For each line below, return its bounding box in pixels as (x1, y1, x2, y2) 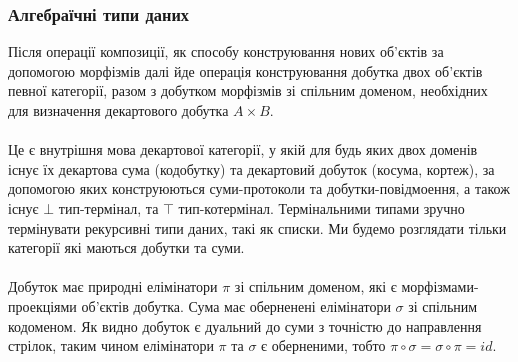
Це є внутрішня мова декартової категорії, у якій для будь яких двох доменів (8, 139, 478, 160)
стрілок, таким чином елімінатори (8, 335, 214, 356)
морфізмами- (401, 276, 479, 297)
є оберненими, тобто (261, 335, 386, 356)
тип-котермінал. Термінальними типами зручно (178, 197, 465, 218)
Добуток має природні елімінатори (8, 276, 218, 297)
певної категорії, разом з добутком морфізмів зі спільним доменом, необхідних (8, 80, 488, 101)
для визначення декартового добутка (8, 100, 229, 120)
